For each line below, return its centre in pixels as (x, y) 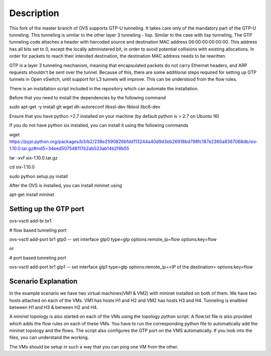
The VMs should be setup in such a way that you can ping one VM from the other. (94, 346)
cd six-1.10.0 (22, 167)
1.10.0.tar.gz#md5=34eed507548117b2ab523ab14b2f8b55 (69, 148)
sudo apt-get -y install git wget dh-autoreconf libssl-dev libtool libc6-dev (85, 107)
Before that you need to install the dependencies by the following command (88, 98)
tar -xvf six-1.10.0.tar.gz (33, 157)
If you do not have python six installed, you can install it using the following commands (99, 125)
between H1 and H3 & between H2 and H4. (53, 307)
